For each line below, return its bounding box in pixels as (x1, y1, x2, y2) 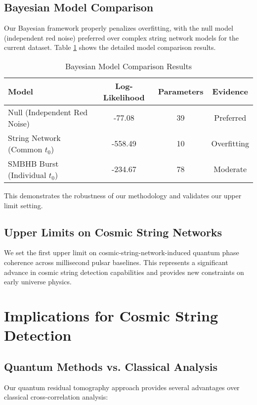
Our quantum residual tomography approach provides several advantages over (4, 382, 240, 392)
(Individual (8, 169, 46, 180)
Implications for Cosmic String (4, 305, 218, 325)
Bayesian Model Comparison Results (65, 60, 192, 72)
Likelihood (103, 91, 145, 103)
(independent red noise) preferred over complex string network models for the (4, 32, 239, 43)
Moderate (214, 163, 247, 175)
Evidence (212, 86, 248, 97)
